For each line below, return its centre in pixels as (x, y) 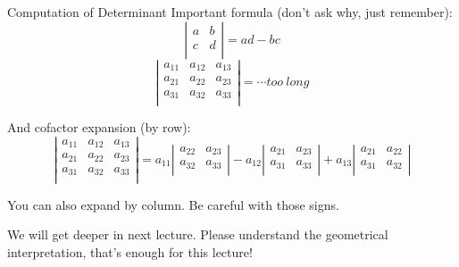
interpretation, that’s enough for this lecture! (130, 251)
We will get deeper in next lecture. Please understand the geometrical (198, 234)
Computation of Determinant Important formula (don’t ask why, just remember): (230, 12)
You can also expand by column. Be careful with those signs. (173, 204)
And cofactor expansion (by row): (99, 127)
